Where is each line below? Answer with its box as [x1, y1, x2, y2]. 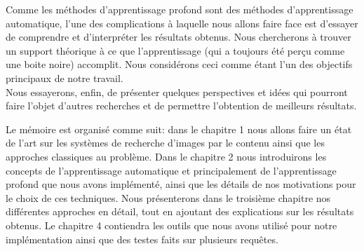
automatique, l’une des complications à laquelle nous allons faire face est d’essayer [6, 15, 358, 30]
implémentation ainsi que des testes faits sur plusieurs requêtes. [6, 231, 278, 246]
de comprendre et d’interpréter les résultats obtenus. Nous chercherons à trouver [6, 29, 351, 44]
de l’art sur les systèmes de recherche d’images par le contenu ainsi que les [6, 135, 325, 150]
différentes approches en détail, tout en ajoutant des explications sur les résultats [6, 204, 354, 219]
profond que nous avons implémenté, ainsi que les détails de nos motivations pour [6, 177, 356, 191]
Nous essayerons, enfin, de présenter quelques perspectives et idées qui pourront [6, 84, 348, 99]
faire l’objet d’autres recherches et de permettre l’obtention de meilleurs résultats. [6, 98, 357, 113]
